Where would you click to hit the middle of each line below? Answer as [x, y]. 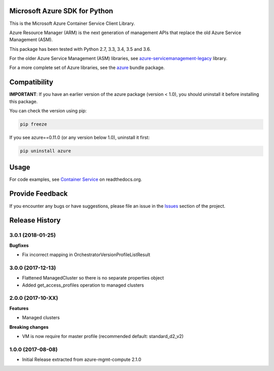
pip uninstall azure [45, 151]
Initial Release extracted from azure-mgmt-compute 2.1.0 [82, 360]
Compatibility [31, 82]
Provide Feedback [39, 194]
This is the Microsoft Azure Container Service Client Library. [72, 23]
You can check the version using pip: [48, 111]
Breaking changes [29, 327]
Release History [35, 220]
